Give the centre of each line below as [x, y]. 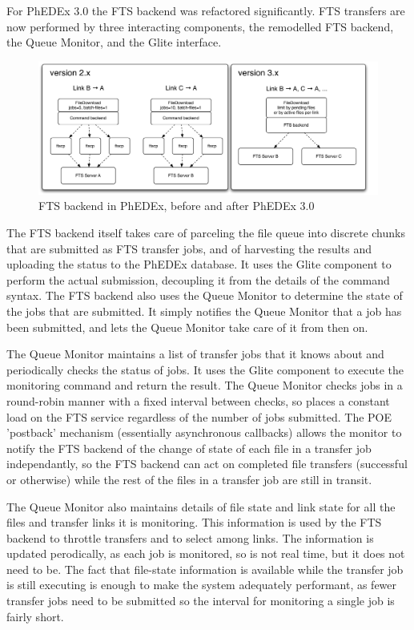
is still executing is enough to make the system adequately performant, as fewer [202, 585]
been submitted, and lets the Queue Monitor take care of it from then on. [187, 327]
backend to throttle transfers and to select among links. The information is [190, 537]
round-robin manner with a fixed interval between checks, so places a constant [198, 400]
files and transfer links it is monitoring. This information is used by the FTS [194, 522]
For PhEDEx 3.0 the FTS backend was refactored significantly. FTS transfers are [206, 10]
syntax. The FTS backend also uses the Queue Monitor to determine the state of [205, 295]
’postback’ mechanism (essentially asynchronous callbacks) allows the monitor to [204, 432]
